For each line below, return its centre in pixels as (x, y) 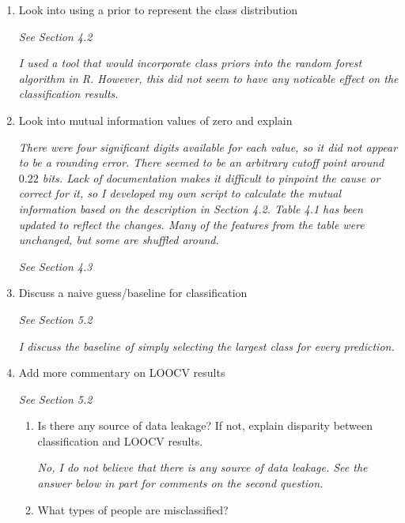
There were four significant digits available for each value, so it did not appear (208, 147)
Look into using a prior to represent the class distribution (158, 9)
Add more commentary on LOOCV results (122, 372)
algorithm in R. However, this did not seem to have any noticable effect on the (208, 78)
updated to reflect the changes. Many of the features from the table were (191, 224)
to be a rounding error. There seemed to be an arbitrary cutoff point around (201, 162)
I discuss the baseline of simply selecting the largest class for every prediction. (206, 346)
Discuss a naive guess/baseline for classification (133, 293)
